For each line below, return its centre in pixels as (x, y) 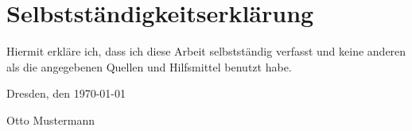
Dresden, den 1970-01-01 (66, 93)
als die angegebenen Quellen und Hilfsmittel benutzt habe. (149, 66)
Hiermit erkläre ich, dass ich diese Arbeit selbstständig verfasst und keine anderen (206, 51)
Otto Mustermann (51, 119)
